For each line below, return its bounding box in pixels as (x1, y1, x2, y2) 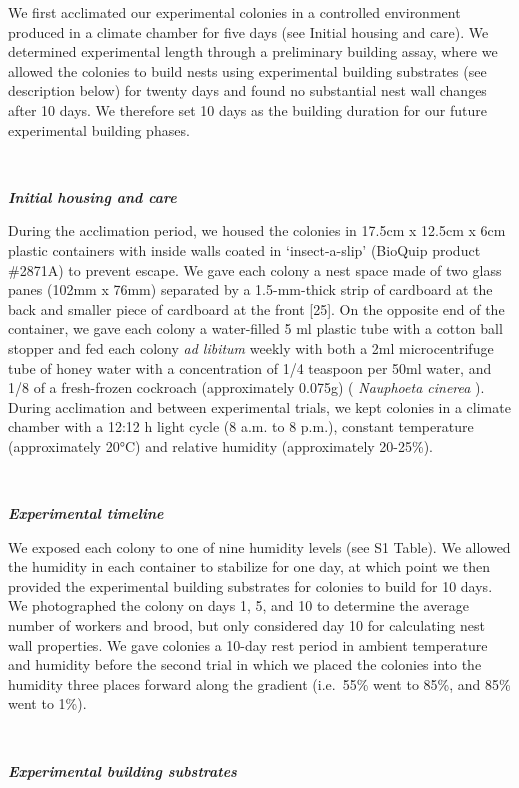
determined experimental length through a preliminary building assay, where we (8, 41, 498, 62)
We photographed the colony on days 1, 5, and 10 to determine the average (8, 595, 470, 616)
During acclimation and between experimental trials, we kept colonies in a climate (8, 396, 511, 417)
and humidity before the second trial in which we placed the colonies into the (8, 654, 482, 675)
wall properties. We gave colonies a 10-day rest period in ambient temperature (8, 634, 488, 655)
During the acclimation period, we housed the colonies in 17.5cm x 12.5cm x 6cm (8, 220, 506, 241)
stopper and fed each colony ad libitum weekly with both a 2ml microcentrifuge (8, 337, 494, 358)
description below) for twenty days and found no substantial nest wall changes (8, 80, 487, 101)
